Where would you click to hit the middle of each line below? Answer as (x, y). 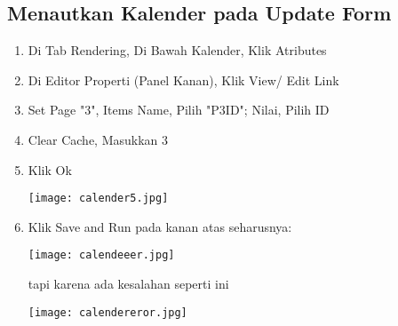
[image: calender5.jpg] (98, 199)
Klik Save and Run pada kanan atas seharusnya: (160, 226)
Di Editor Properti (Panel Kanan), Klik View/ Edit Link (183, 80)
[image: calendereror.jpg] (107, 312)
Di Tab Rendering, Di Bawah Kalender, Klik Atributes (177, 50)
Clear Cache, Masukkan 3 (98, 139)
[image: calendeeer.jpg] (101, 255)
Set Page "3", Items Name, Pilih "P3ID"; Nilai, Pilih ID (179, 110)
